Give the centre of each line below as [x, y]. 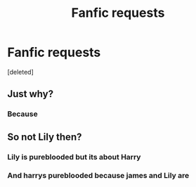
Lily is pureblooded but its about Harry [74, 157]
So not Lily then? [45, 137]
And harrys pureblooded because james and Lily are [98, 176]
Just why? [31, 94]
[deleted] [20, 72]
